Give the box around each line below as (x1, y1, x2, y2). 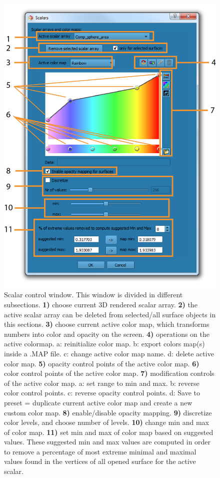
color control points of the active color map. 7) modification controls (4, 368, 214, 378)
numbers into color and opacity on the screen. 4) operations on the (4, 328, 209, 339)
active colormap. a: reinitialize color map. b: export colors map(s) (4, 338, 205, 349)
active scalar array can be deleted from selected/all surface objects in (4, 309, 216, 319)
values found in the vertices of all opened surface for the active (4, 456, 196, 466)
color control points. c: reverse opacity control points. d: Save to (4, 387, 200, 398)
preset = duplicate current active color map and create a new (4, 397, 192, 407)
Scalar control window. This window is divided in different (4, 289, 183, 300)
